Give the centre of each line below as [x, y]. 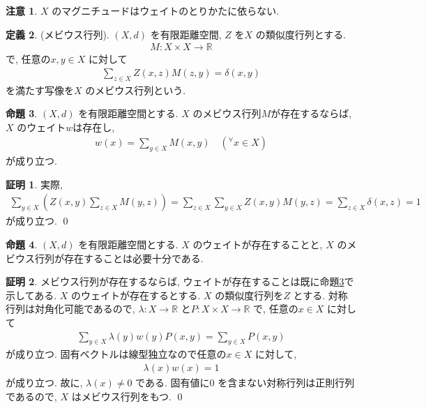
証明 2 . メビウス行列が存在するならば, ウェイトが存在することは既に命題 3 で [180, 281]
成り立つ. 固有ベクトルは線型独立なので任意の [121, 354]
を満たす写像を [40, 90]
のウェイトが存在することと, [258, 244]
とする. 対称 [320, 295]
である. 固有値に [173, 383]
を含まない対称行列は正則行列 [286, 383]
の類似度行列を [249, 295]
